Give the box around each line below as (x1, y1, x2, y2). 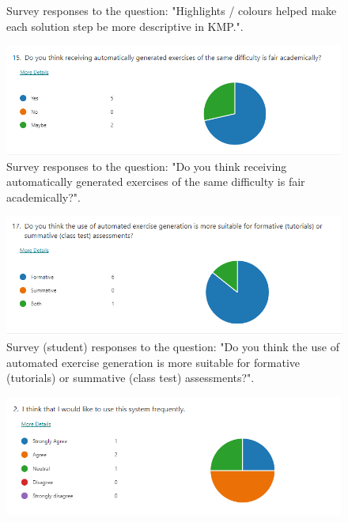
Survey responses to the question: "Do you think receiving (6, 157, 287, 174)
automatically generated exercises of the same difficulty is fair (6, 173, 305, 190)
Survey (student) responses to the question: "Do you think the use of (6, 338, 339, 354)
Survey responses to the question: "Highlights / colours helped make (6, 2, 337, 18)
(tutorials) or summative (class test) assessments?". (6, 369, 255, 386)
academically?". (6, 188, 81, 205)
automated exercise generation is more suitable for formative (6, 354, 301, 370)
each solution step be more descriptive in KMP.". (6, 17, 244, 34)
